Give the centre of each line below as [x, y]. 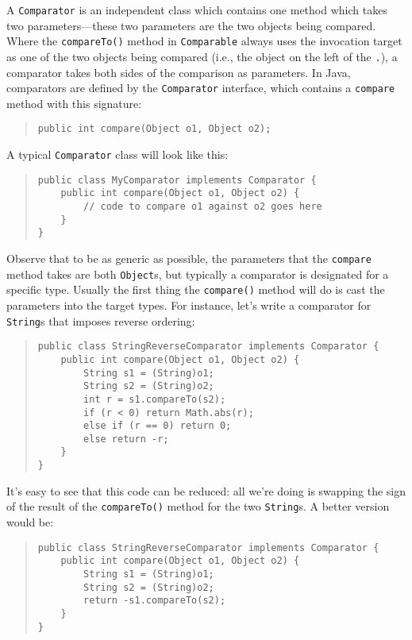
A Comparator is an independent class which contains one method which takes [197, 10]
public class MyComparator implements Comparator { [177, 180]
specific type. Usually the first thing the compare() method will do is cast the [196, 289]
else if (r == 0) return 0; [158, 426]
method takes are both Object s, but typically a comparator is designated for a [198, 274]
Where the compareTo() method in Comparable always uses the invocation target [204, 41]
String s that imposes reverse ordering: [101, 320]
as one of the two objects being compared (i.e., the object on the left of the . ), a [202, 56]
